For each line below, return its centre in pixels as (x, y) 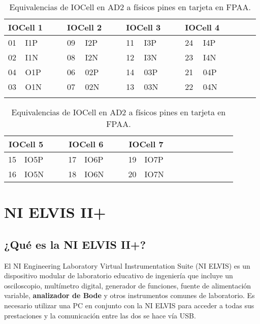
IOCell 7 (146, 144)
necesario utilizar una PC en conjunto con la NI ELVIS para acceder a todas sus (129, 305)
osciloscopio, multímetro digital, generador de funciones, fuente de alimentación (128, 285)
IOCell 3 (143, 27)
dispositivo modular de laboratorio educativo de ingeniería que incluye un (119, 276)
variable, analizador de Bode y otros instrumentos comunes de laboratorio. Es (129, 295)
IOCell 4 (202, 27)
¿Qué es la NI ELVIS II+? (75, 244)
